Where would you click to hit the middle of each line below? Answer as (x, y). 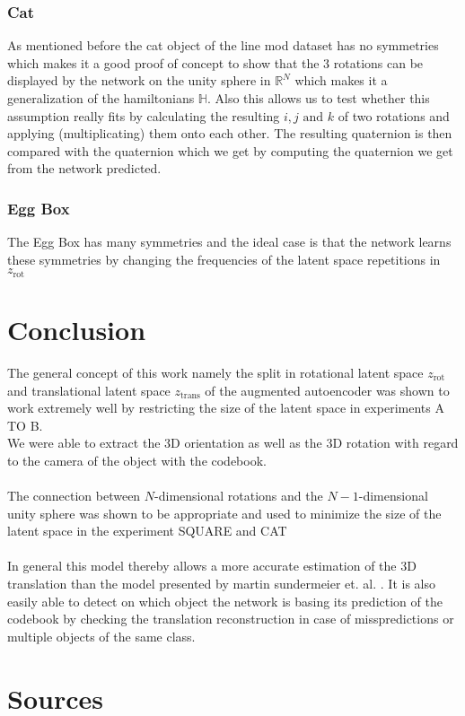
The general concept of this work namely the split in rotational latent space (215, 372)
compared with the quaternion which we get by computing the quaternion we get (230, 150)
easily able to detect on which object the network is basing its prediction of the (225, 601)
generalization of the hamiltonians (101, 98)
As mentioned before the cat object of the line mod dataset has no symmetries (223, 45)
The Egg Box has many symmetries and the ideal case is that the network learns (229, 242)
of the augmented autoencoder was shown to (327, 390)
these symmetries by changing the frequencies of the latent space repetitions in (224, 259)
